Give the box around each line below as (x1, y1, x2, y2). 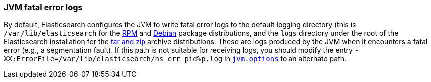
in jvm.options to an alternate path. (224, 54, 347, 63)
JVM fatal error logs (4, 2, 83, 12)
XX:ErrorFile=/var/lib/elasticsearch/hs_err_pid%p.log (4, 55, 223, 63)
